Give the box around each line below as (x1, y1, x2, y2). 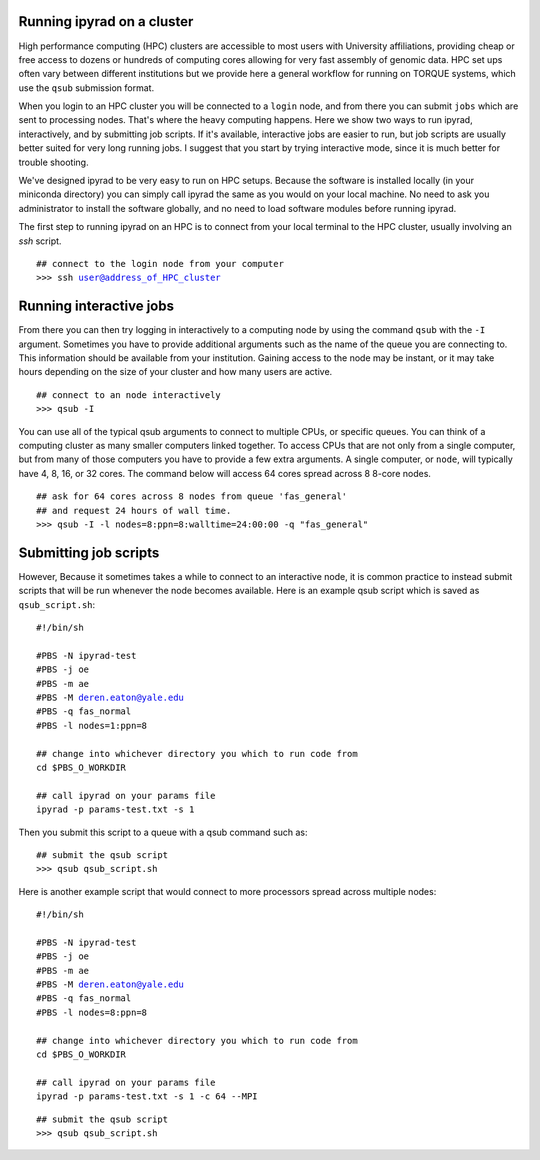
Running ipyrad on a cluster (18, 13, 194, 30)
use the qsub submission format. (18, 81, 155, 94)
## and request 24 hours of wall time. (36, 505, 232, 516)
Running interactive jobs (18, 298, 175, 315)
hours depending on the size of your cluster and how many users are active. (18, 366, 333, 378)
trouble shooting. (18, 156, 89, 168)
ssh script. (18, 235, 62, 247)
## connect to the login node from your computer (36, 258, 285, 269)
